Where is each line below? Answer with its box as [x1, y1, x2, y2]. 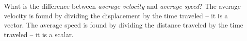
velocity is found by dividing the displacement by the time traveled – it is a [4, 10, 228, 20]
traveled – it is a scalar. [4, 29, 74, 39]
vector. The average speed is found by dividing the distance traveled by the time [4, 20, 244, 30]
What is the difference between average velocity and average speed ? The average [4, 1, 241, 11]
